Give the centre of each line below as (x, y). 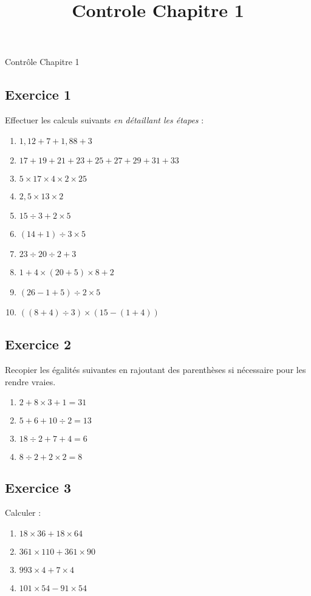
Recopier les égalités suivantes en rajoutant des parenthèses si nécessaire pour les (155, 369)
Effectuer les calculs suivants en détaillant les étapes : (104, 120)
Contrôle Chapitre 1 (42, 62)
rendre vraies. (30, 381)
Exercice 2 (38, 344)
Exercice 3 (38, 487)
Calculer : (23, 512)
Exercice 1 (38, 94)
